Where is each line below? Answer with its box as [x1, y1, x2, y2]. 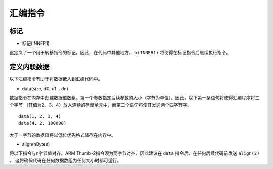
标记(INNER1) [22, 40, 50, 47]
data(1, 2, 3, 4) [18, 113, 61, 119]
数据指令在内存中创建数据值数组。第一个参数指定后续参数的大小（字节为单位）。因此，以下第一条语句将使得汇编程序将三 [9, 95, 260, 101]
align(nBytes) [22, 141, 50, 147]
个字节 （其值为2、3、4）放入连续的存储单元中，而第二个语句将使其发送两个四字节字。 [9, 102, 192, 108]
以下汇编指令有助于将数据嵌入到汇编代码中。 [9, 76, 103, 82]
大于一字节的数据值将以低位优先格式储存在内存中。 [9, 132, 116, 138]
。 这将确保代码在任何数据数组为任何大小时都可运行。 [9, 157, 121, 163]
